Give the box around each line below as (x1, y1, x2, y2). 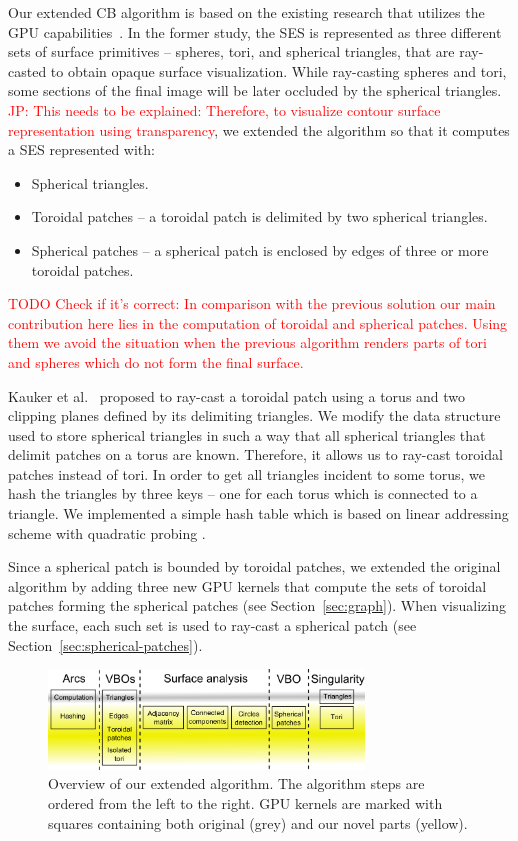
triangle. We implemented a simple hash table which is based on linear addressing (8, 503, 509, 524)
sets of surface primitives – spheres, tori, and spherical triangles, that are (8, 41, 455, 62)
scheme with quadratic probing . (8, 522, 206, 543)
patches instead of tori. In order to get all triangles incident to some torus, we (8, 463, 485, 484)
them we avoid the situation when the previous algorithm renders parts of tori (8, 332, 487, 353)
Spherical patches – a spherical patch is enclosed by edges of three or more (31, 239, 489, 260)
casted (8, 60, 47, 81)
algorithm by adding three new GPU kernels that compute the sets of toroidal (8, 575, 487, 596)
